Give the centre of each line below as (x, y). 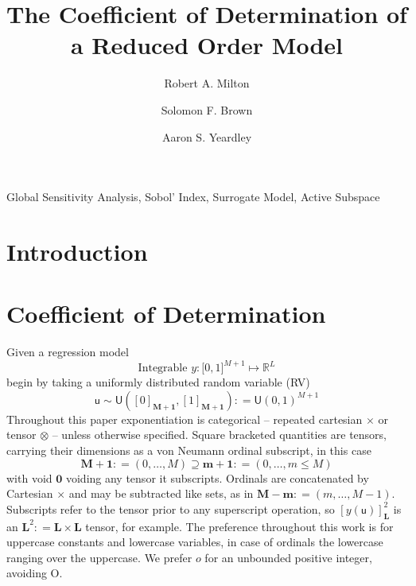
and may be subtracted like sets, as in (161, 493)
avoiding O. (35, 573)
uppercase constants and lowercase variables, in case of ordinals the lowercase (195, 542)
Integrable (163, 369)
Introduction (77, 251)
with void (29, 477)
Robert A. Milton (207, 83)
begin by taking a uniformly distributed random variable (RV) (158, 382)
